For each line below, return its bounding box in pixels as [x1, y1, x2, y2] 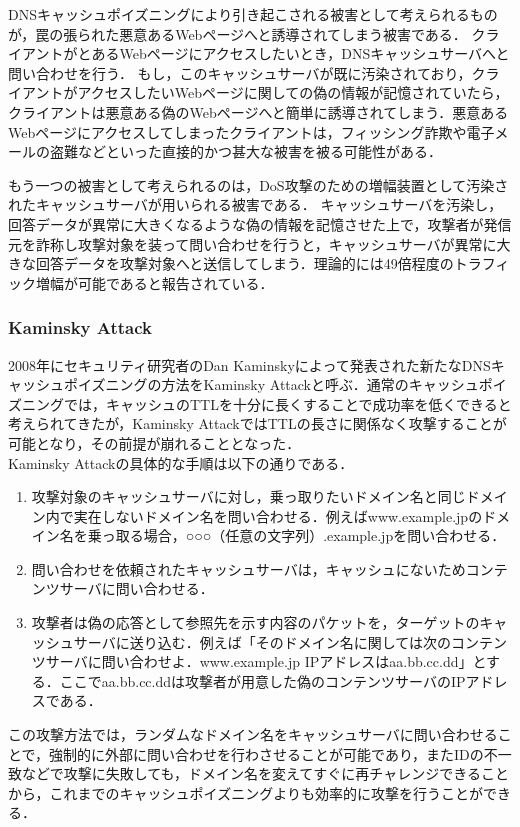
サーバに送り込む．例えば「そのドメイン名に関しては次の [73, 631, 451, 652]
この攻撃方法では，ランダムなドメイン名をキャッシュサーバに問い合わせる [8, 724, 498, 745]
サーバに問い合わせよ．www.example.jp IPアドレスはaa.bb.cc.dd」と [45, 651, 487, 672]
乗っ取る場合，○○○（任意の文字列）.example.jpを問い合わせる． [87, 525, 506, 546]
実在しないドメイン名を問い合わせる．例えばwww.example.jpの [73, 505, 483, 526]
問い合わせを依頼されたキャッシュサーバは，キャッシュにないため [31, 558, 466, 579]
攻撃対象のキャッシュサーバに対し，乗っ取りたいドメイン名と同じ [31, 486, 466, 507]
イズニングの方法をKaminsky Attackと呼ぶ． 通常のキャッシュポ [77, 374, 493, 395]
